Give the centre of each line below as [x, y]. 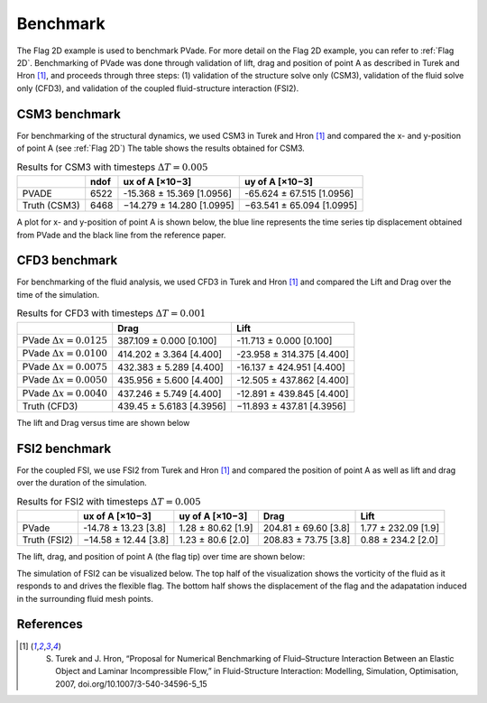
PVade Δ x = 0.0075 [65, 366]
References [50, 624]
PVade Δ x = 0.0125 [65, 340]
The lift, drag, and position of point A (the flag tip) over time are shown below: [161, 557]
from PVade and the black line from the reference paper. [121, 235]
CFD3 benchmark [67, 260]
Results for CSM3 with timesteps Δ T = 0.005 [112, 167]
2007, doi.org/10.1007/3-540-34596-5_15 [131, 684]
